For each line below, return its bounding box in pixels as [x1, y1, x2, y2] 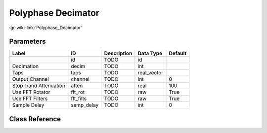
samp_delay [71, 101, 99, 108]
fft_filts [71, 95, 87, 102]
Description [104, 50, 133, 57]
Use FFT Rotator [12, 89, 50, 96]
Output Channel [12, 76, 49, 83]
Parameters [9, 37, 46, 46]
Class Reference [9, 115, 61, 123]
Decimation [12, 63, 39, 70]
